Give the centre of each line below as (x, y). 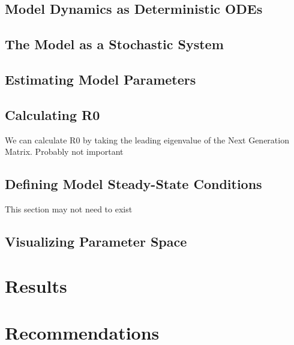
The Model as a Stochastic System (114, 44)
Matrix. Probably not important (64, 151)
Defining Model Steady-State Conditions (133, 184)
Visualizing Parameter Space (96, 241)
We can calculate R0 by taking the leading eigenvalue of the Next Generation (147, 139)
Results (36, 285)
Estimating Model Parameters (100, 79)
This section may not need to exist (69, 208)
